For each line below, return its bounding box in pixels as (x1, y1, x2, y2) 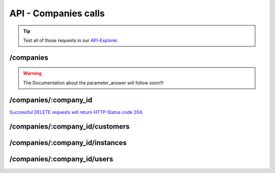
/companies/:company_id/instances (9, 138, 127, 147)
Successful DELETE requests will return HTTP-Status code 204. (9, 109, 144, 115)
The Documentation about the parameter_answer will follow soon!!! (23, 80, 164, 86)
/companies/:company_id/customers (9, 122, 130, 131)
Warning (23, 70, 42, 77)
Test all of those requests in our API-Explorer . (23, 37, 119, 43)
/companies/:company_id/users (9, 155, 114, 163)
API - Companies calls (9, 8, 105, 19)
